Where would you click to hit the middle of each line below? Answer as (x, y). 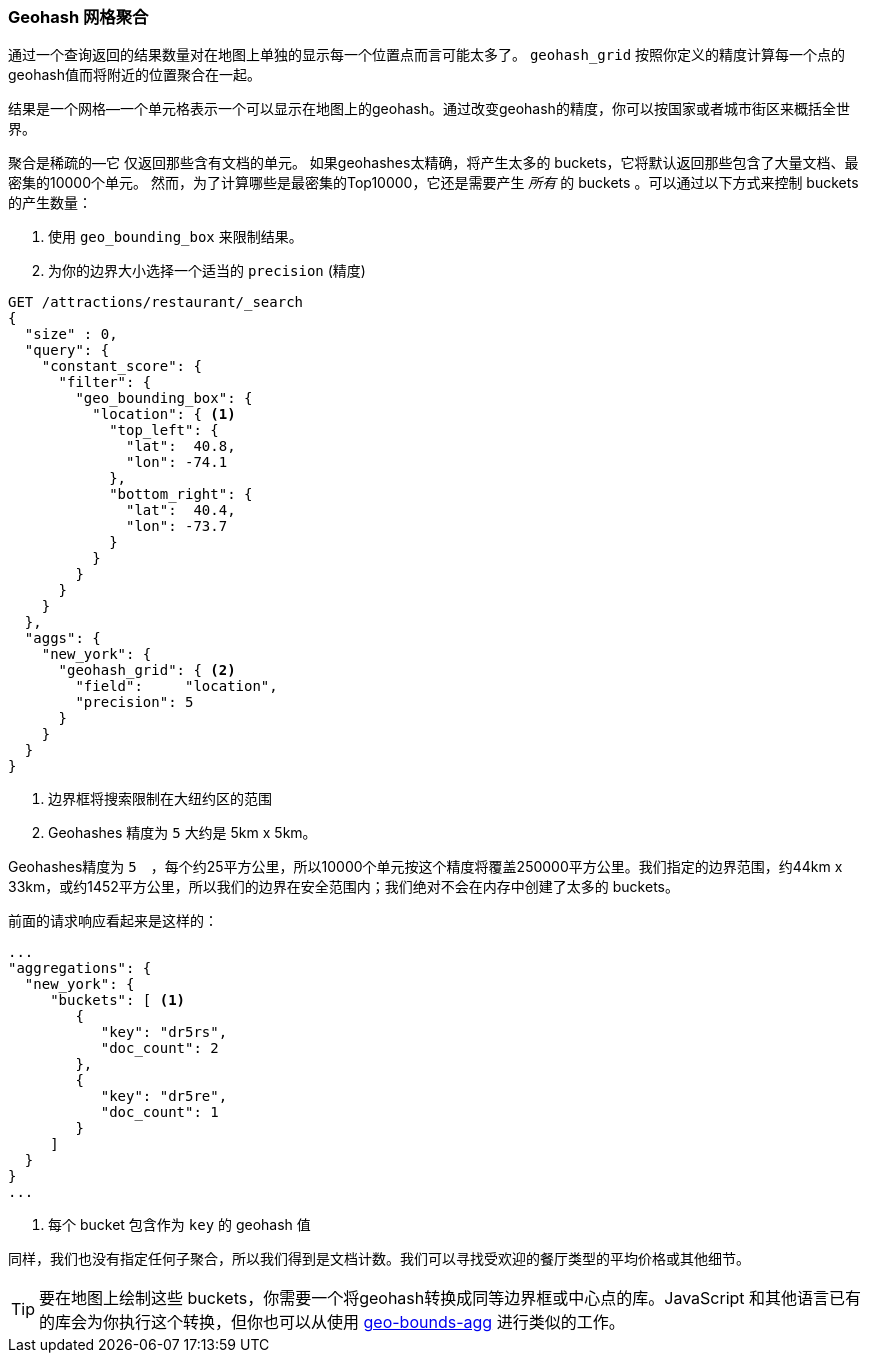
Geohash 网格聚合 (78, 17)
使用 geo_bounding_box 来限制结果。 (175, 237)
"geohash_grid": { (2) (147, 670)
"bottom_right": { (181, 494)
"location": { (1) (164, 414)
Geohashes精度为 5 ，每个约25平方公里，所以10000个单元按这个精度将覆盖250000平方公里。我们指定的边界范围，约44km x (425, 867)
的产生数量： (50, 203)
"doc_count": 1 (159, 1112)
